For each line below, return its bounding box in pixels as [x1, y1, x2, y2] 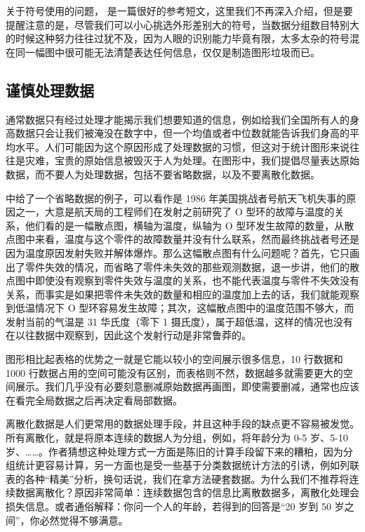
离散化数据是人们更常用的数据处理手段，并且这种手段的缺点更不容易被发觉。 [6, 416, 359, 431]
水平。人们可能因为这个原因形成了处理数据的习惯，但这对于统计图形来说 [15, 139, 350, 154]
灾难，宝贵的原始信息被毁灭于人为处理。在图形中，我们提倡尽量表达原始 [25, 153, 359, 168]
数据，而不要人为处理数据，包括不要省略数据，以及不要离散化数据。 [6, 166, 320, 181]
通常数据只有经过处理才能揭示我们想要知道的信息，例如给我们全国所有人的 [6, 112, 350, 126]
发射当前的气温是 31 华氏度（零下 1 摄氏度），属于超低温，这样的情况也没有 [6, 314, 353, 328]
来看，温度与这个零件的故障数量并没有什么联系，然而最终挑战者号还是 [34, 232, 359, 246]
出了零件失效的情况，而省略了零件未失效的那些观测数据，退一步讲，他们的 [6, 259, 350, 274]
